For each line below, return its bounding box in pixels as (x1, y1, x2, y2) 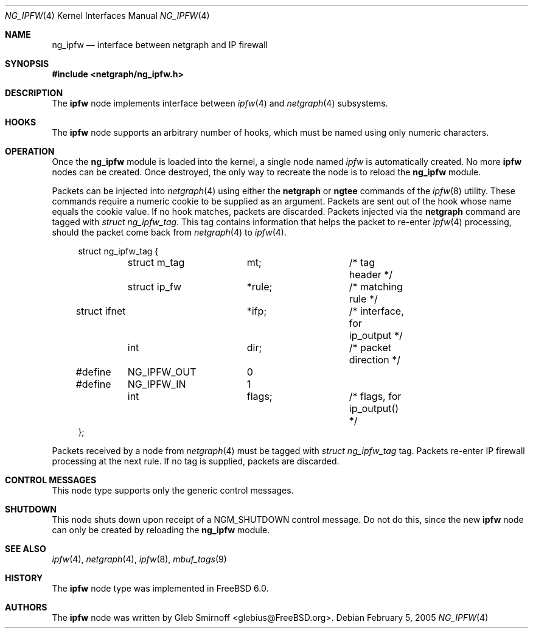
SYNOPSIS (5, 58, 49, 69)
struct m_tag (127, 256, 185, 268)
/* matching (349, 281, 403, 293)
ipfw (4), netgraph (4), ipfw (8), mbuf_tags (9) (52, 554, 227, 564)
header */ (349, 268, 393, 281)
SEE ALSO (5, 544, 46, 554)
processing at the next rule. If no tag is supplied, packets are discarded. (52, 456, 340, 466)
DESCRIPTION (5, 88, 63, 98)
